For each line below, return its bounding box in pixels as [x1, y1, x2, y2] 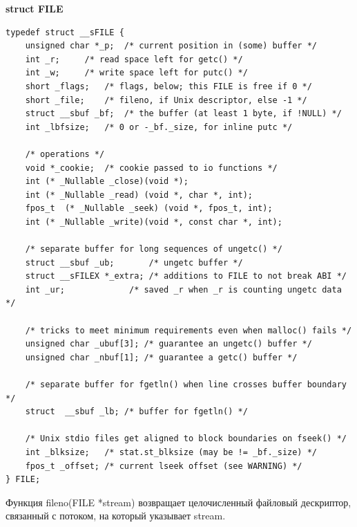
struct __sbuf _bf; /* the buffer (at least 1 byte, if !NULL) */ [25, 109, 342, 119]
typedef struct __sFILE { [6, 27, 124, 37]
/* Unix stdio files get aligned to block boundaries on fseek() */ [25, 434, 347, 444]
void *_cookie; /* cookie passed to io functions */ [25, 163, 278, 173]
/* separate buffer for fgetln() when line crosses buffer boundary [25, 380, 347, 390]
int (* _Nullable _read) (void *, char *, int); [25, 189, 253, 200]
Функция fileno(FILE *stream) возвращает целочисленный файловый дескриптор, [6, 494, 351, 509]
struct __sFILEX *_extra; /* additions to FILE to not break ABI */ [25, 271, 347, 281]
